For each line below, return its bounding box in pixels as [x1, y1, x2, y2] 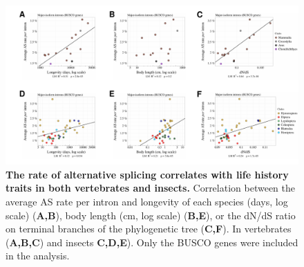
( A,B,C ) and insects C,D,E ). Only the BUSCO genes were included [6, 234, 298, 249]
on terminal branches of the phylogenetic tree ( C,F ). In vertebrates [6, 221, 292, 236]
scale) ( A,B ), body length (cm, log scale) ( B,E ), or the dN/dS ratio [6, 208, 296, 222]
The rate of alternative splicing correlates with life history [6, 167, 289, 181]
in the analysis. [6, 248, 70, 263]
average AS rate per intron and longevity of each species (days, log [6, 194, 288, 208]
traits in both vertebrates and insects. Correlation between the [6, 181, 295, 195]
